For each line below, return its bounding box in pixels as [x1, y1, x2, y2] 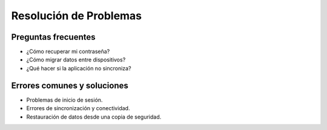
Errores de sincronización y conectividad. [26, 105, 130, 112]
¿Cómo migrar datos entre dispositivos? [26, 56, 126, 63]
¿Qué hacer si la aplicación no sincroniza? [26, 64, 131, 72]
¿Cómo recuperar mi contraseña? [26, 48, 110, 55]
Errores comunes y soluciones [11, 80, 128, 90]
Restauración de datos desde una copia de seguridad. [26, 113, 162, 120]
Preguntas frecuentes [11, 32, 96, 42]
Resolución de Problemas [11, 9, 142, 22]
